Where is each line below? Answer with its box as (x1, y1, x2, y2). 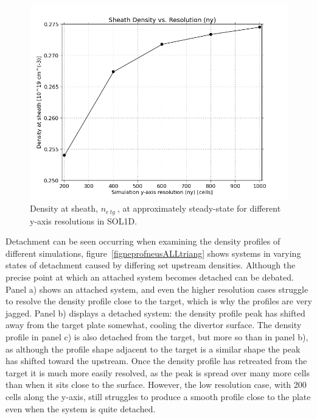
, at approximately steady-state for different (117, 202, 281, 215)
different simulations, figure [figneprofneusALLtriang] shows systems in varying (5, 246, 301, 259)
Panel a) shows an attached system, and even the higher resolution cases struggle (5, 282, 308, 295)
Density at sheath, (30, 202, 98, 215)
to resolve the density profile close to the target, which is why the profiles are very (5, 295, 312, 307)
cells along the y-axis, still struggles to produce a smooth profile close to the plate (5, 390, 311, 403)
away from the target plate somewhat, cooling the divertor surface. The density (5, 318, 302, 331)
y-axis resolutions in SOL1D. (30, 214, 138, 227)
